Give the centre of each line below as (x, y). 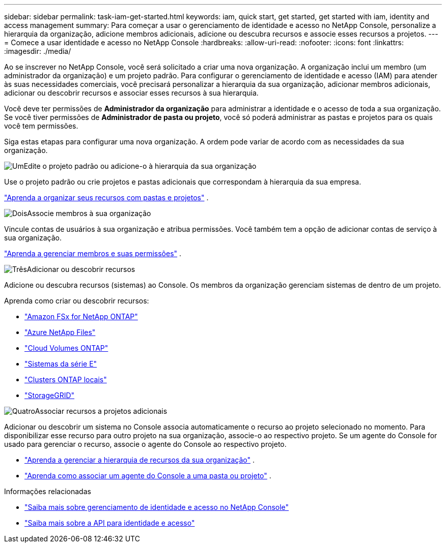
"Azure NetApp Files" (60, 332)
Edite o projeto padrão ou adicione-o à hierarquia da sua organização (140, 166)
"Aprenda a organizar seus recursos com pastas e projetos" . (106, 197)
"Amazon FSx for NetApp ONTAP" (81, 316)
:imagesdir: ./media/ (38, 51)
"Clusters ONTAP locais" (66, 379)
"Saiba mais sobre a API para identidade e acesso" (110, 523)
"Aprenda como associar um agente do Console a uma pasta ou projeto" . (148, 476)
